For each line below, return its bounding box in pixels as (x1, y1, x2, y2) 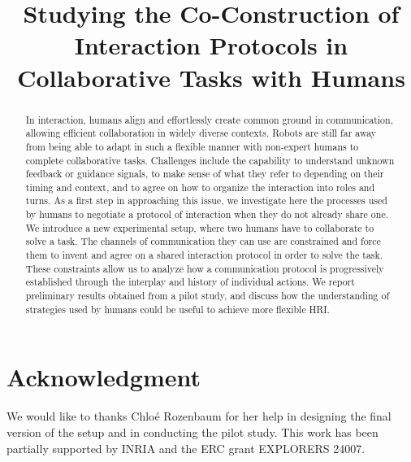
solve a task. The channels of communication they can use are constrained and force (25, 234, 381, 248)
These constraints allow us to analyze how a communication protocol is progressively (25, 261, 384, 275)
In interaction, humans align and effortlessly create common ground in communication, (25, 112, 393, 126)
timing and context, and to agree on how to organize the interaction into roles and (25, 180, 375, 194)
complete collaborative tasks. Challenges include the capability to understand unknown (25, 153, 395, 167)
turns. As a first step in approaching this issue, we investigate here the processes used (25, 194, 387, 207)
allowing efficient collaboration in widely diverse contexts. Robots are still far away (25, 126, 377, 140)
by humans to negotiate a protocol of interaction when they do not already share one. (25, 207, 388, 221)
